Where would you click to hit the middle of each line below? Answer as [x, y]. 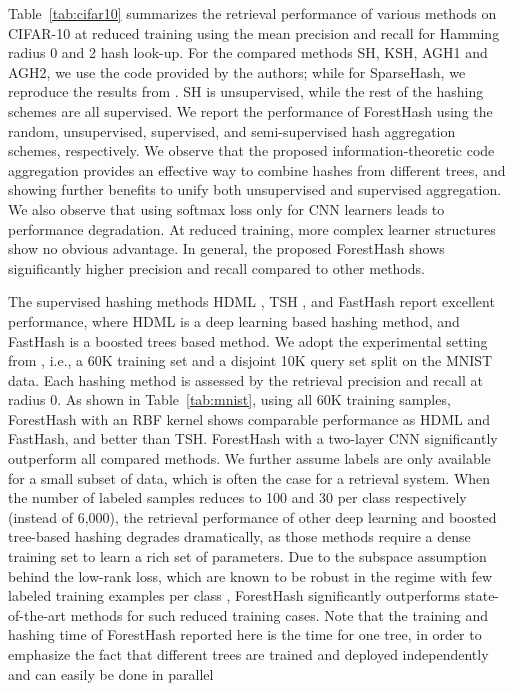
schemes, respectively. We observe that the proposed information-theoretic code [251, 150]
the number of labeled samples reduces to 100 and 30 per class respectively [237, 497]
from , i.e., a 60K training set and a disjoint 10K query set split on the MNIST [250, 360]
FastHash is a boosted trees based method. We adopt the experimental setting [248, 340]
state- [482, 595]
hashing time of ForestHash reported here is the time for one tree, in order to [245, 634]
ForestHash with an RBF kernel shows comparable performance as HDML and [249, 418]
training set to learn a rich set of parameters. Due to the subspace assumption [247, 556]
